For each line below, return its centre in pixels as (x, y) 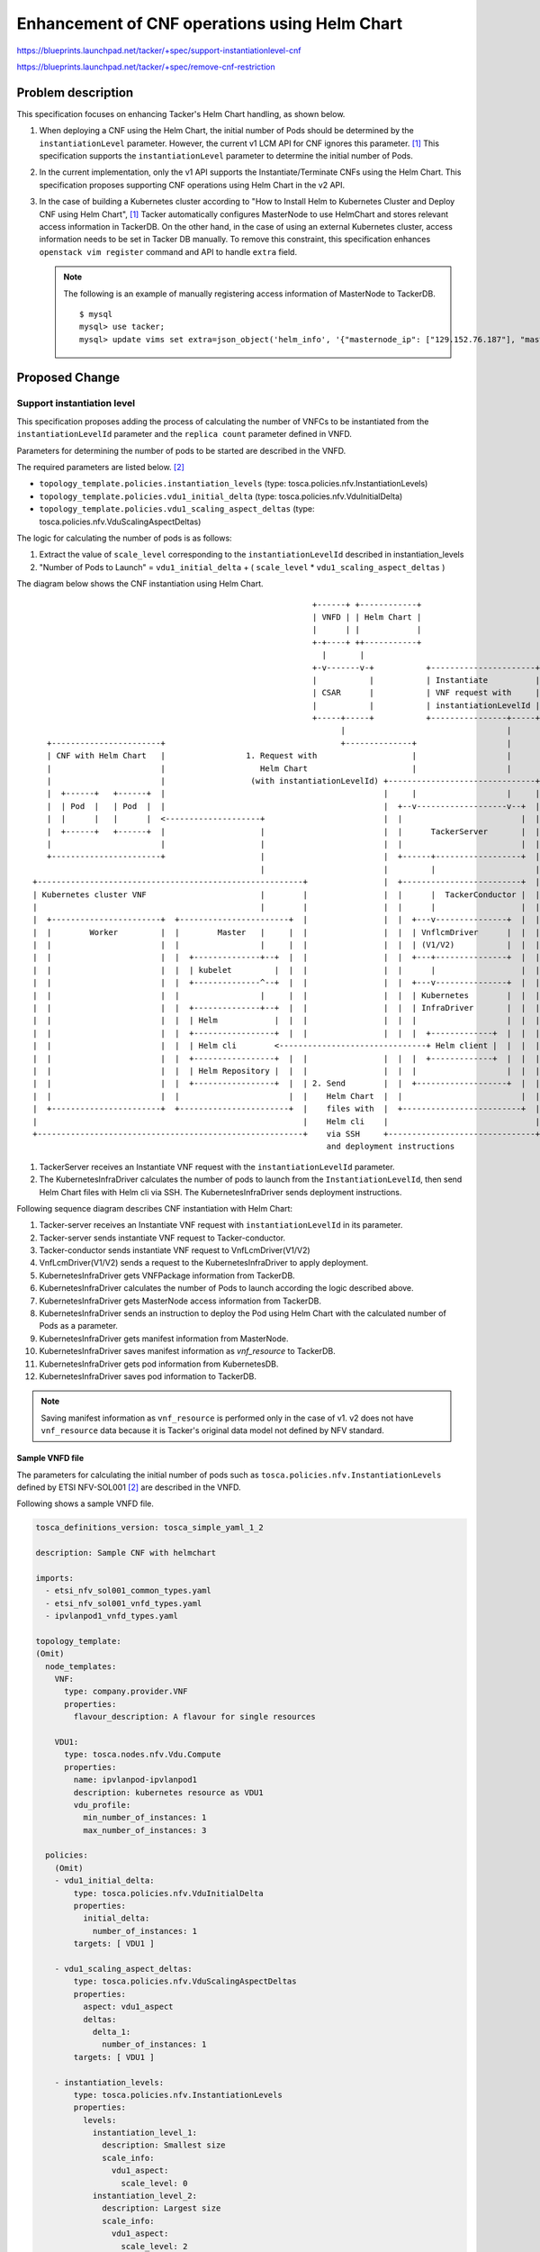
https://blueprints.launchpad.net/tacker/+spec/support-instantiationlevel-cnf (159, 50)
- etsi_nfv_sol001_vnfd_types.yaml (124, 1603)
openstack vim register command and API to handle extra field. (168, 251)
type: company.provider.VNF (126, 1692)
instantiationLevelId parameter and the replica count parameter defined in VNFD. (184, 434)
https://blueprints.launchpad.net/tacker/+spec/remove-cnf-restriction (146, 67)
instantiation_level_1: (145, 2133)
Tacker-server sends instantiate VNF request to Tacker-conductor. (162, 1238)
